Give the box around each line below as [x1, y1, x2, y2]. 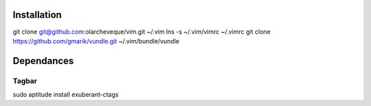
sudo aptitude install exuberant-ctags [12, 90, 119, 99]
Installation [12, 9, 62, 21]
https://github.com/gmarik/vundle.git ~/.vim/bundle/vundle [12, 36, 180, 45]
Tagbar [12, 76, 38, 85]
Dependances [12, 55, 74, 67]
